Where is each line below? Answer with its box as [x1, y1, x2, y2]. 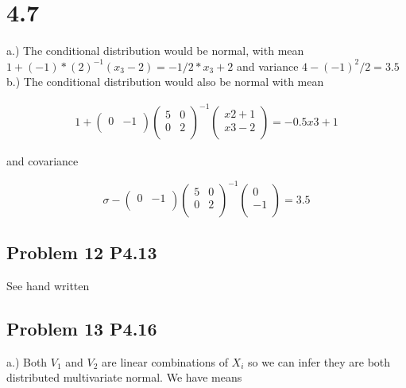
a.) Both [6, 353, 48, 370]
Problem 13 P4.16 [6, 316, 157, 340]
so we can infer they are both [248, 353, 391, 370]
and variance [236, 57, 299, 74]
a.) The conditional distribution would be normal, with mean [6, 42, 304, 59]
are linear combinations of [102, 353, 228, 370]
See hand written [6, 277, 90, 293]
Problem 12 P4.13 [6, 239, 157, 264]
